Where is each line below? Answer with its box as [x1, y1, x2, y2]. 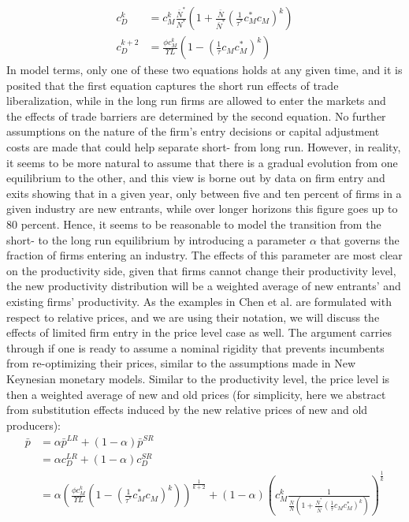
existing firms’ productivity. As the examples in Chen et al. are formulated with [6, 293, 392, 309]
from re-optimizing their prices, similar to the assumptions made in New [6, 355, 356, 371]
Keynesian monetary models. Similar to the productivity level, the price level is [6, 370, 390, 386]
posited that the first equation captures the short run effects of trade [6, 76, 339, 93]
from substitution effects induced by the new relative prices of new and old [6, 401, 368, 418]
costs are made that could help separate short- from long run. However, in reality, [6, 139, 401, 155]
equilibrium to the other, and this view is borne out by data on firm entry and [6, 170, 385, 186]
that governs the [320, 231, 400, 248]
